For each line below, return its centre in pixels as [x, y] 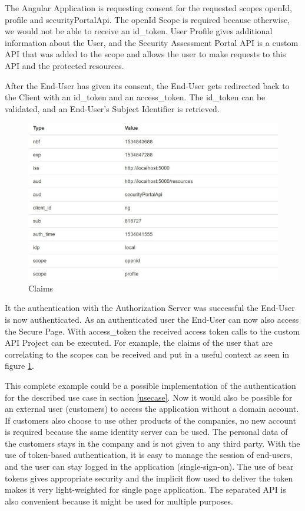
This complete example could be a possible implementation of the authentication [150, 385]
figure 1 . [19, 366]
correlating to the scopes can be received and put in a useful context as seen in [147, 354]
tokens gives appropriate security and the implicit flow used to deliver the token [149, 478]
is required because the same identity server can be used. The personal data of [146, 432]
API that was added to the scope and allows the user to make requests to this [145, 54]
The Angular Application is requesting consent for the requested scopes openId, [148, 8]
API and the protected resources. [64, 65]
